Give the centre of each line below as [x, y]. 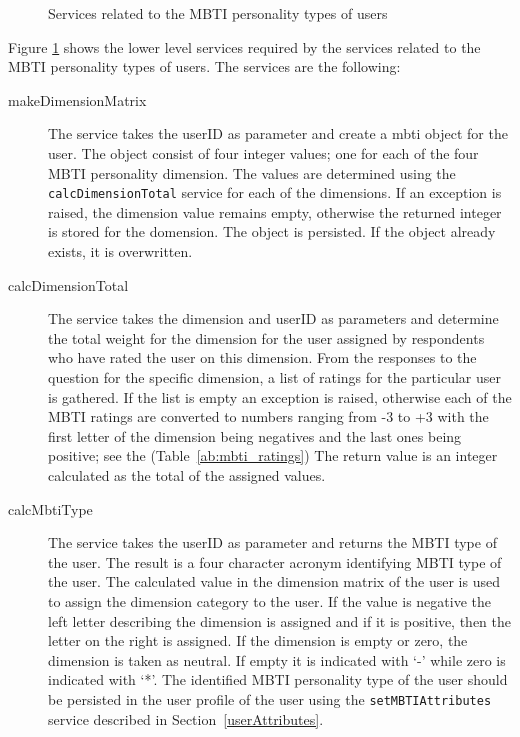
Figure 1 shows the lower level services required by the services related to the [244, 46]
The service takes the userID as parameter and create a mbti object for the [278, 133]
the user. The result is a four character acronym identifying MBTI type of [275, 561]
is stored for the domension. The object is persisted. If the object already [272, 231]
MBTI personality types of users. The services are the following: [204, 66]
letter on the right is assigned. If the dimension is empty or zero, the [258, 640]
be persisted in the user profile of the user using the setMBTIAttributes [270, 698]
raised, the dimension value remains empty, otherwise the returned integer [275, 211]
